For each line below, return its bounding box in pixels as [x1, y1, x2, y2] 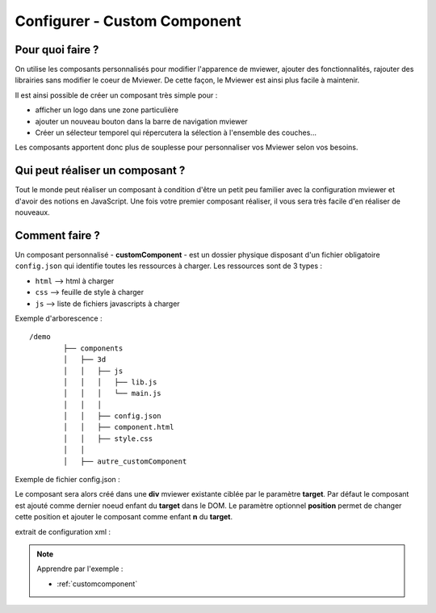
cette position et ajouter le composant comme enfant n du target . [15, 512, 233, 522]
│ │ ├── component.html [63, 422, 174, 432]
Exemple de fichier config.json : [15, 475, 120, 485]
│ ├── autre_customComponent [63, 456, 187, 466]
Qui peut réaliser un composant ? [15, 164, 186, 178]
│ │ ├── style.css [63, 434, 153, 443]
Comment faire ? [15, 229, 101, 242]
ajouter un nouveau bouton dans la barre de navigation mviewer [35, 116, 248, 126]
